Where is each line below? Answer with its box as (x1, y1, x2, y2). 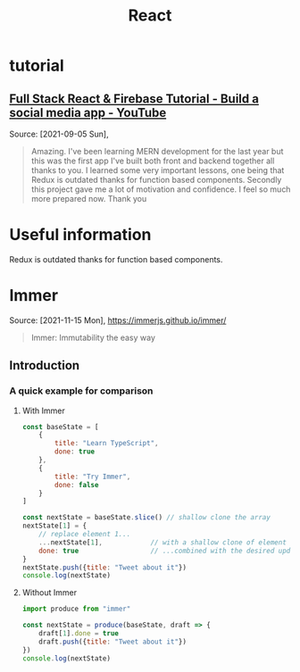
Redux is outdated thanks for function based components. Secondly (30, 175, 282, 185)
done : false (54, 480, 99, 489)
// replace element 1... (38, 530, 131, 539)
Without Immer (21, 587, 78, 598)
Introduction (9, 358, 80, 373)
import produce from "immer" (21, 604, 131, 614)
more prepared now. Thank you (30, 194, 147, 203)
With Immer (21, 405, 65, 416)
